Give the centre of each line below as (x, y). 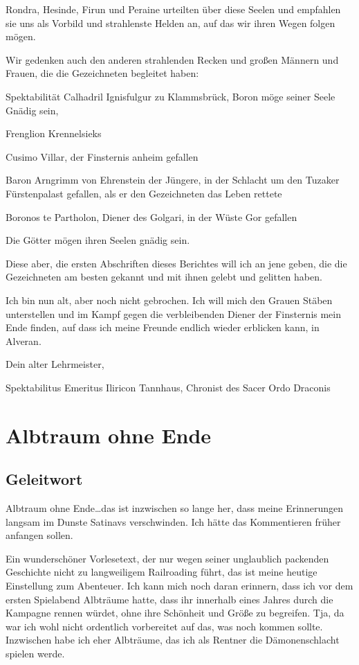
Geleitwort (44, 479)
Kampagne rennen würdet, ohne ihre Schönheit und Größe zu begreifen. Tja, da (175, 613)
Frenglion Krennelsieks (54, 133)
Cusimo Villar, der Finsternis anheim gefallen (102, 156)
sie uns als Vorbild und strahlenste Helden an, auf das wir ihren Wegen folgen (171, 23)
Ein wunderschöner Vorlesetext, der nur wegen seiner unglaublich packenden (167, 558)
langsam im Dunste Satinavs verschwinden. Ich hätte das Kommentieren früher (173, 521)
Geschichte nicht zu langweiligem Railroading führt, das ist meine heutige (162, 572)
